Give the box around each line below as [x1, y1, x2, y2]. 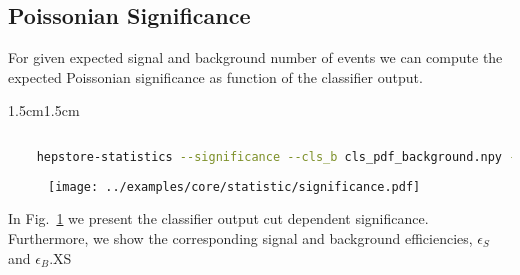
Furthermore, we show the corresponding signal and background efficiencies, [8, 227, 473, 248]
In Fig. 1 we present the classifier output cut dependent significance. [8, 208, 429, 229]
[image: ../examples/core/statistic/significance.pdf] [48, 179, 421, 194]
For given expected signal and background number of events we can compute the [8, 47, 503, 68]
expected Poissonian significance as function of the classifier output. [8, 66, 423, 87]
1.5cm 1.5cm [8, 100, 80, 121]
